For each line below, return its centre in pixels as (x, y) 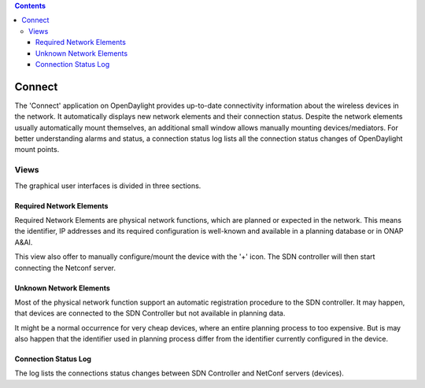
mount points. (37, 150)
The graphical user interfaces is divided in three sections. (108, 186)
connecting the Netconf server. (65, 268)
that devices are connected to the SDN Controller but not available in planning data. (150, 313)
